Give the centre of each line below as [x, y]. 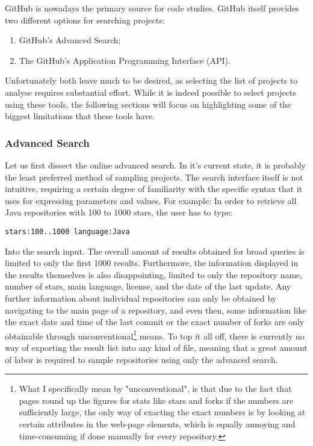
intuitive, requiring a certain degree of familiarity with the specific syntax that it [154, 189]
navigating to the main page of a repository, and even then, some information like [156, 310]
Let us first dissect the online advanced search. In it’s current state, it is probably [155, 165]
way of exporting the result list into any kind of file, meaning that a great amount [156, 347]
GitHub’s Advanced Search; [70, 40]
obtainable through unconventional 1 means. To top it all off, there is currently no [155, 335]
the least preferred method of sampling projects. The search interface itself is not [154, 177]
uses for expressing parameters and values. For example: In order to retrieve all [151, 200]
